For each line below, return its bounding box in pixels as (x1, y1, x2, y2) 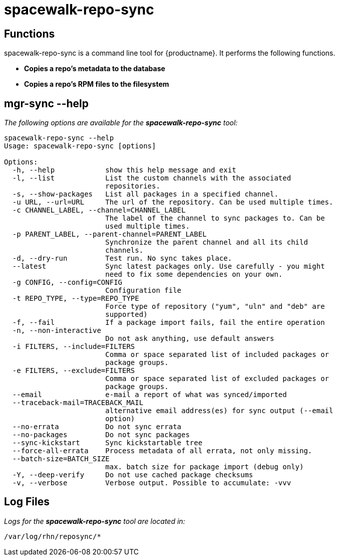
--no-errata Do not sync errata (12, 423, 182, 431)
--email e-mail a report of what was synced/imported (12, 391, 287, 399)
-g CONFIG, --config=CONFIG (12, 278, 123, 287)
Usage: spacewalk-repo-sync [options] (4, 142, 156, 150)
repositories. (105, 182, 160, 191)
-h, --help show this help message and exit (12, 166, 236, 174)
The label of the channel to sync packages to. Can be (105, 214, 325, 223)
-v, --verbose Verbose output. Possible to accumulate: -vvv (12, 479, 291, 487)
